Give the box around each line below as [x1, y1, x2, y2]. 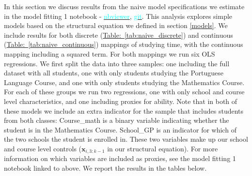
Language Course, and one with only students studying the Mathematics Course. [4, 77, 245, 87]
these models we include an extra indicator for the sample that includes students [4, 105, 244, 116]
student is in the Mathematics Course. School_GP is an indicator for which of [4, 124, 236, 134]
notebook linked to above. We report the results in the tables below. [4, 162, 207, 173]
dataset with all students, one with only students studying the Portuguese [4, 68, 224, 78]
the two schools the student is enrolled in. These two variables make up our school [4, 134, 248, 144]
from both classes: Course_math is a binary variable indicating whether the [4, 115, 229, 125]
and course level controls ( [4, 143, 82, 153]
